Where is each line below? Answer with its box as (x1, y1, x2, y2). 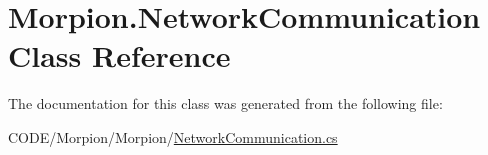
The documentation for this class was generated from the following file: (8, 93, 443, 114)
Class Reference (8, 35, 231, 76)
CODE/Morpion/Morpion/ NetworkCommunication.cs (8, 126, 338, 147)
